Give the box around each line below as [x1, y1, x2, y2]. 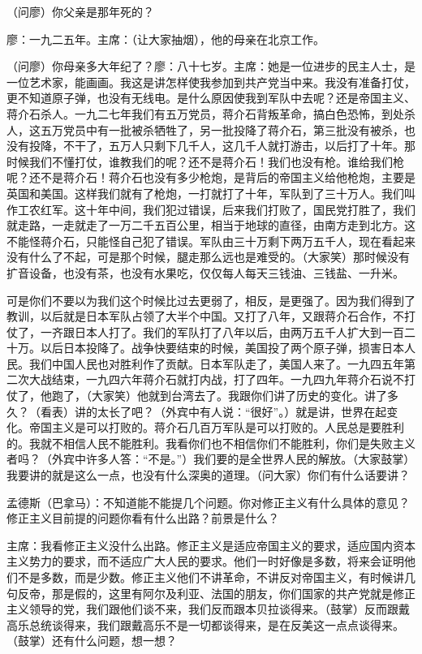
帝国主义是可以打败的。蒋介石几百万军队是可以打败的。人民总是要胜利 [28, 419, 404, 436]
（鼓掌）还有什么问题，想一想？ [6, 632, 177, 649]
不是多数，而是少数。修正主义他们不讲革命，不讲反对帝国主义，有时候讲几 [17, 569, 416, 585]
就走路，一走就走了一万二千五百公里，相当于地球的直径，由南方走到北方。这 [6, 217, 416, 234]
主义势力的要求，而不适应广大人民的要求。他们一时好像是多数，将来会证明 [6, 553, 404, 570]
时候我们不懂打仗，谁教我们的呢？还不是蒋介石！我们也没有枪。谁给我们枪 [6, 153, 404, 170]
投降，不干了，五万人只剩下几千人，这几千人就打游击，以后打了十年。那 [28, 137, 416, 154]
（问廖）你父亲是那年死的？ [6, 3, 154, 19]
